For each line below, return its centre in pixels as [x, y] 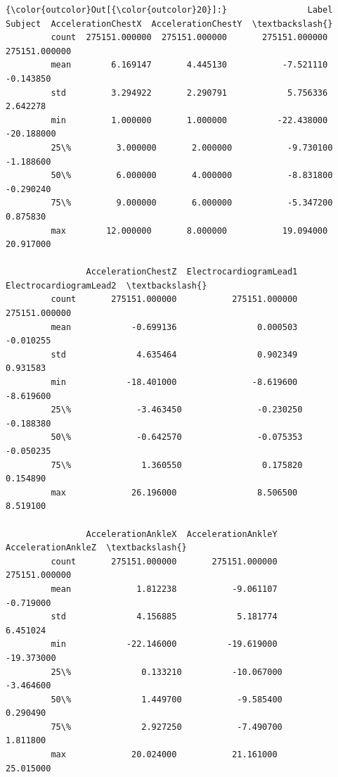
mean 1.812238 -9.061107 [164, 589]
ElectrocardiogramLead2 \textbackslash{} [106, 285]
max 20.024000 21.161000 [164, 755]
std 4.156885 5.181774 [164, 617]
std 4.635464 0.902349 [174, 354]
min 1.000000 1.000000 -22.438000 [189, 120]
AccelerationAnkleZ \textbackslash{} [96, 548]
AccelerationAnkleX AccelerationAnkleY [182, 534]
